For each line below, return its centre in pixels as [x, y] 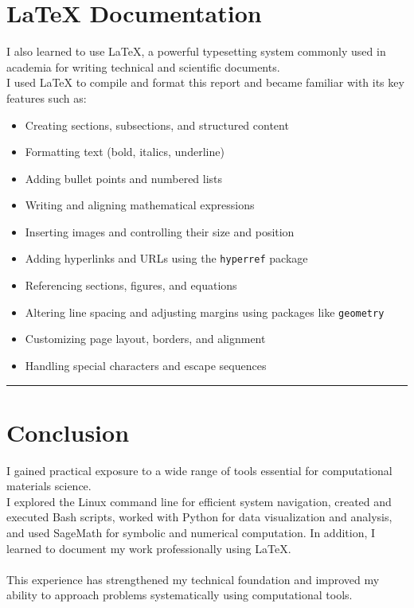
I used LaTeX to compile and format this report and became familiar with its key [205, 82]
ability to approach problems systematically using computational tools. [180, 595]
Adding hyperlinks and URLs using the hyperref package [166, 258]
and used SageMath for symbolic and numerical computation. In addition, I [191, 533]
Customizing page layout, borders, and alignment [145, 339]
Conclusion [68, 432]
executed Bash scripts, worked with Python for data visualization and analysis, [199, 517]
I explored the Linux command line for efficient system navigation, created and [199, 501]
